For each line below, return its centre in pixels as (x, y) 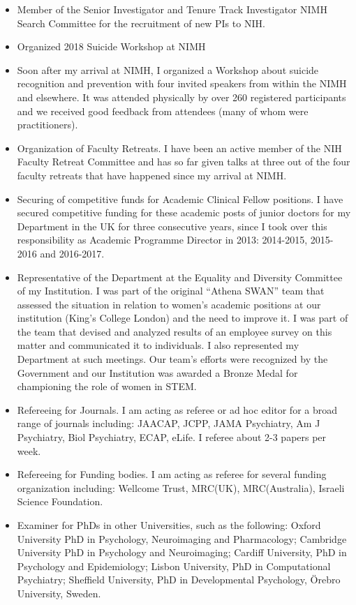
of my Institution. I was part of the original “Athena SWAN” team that (171, 291)
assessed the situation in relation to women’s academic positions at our (169, 304)
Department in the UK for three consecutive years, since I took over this (172, 226)
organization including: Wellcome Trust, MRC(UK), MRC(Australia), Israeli (181, 487)
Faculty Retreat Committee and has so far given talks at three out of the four (184, 162)
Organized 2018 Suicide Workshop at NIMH (111, 46)
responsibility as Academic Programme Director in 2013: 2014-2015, (162, 240)
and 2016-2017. (72, 253)
